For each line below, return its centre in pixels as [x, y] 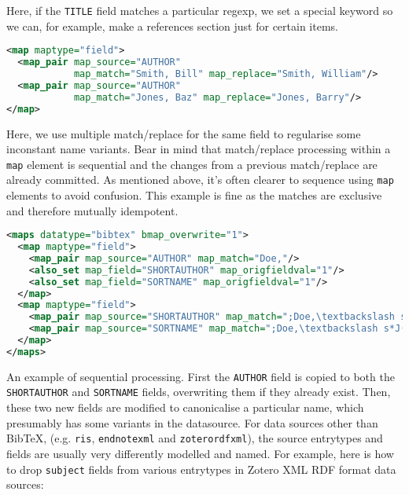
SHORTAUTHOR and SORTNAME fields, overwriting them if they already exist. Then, [199, 392]
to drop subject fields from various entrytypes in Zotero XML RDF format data [201, 469]
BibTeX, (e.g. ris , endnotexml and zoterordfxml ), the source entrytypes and [195, 438]
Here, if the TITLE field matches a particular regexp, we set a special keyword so [200, 10]
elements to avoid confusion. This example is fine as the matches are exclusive [194, 195]
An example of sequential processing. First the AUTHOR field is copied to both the [201, 376]
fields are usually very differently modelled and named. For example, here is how [200, 453]
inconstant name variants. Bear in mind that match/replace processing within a [199, 149]
